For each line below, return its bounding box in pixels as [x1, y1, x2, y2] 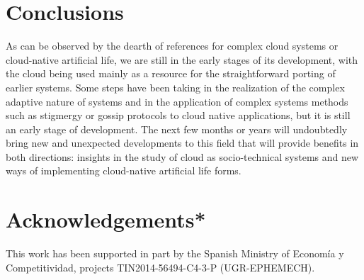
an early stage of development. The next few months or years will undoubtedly [6, 121, 348, 136]
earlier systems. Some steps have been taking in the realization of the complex [6, 79, 345, 94]
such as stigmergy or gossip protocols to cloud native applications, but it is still [6, 108, 351, 123]
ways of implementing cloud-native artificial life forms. [6, 163, 241, 178]
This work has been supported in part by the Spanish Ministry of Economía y [6, 246, 344, 261]
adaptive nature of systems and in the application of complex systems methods [6, 94, 348, 108]
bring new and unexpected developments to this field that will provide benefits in [6, 135, 359, 150]
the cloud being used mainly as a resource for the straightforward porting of [6, 66, 336, 81]
